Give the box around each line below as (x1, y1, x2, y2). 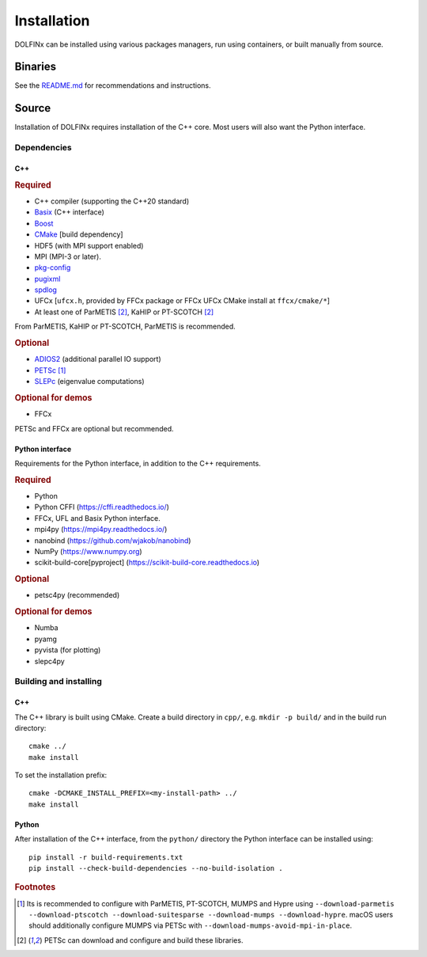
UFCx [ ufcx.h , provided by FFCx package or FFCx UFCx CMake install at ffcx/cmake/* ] (34, 296, 331, 306)
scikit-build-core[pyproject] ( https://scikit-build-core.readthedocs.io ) (34, 558, 260, 568)
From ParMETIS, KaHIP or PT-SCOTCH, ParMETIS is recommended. (14, 321, 236, 332)
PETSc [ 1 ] (34, 365, 66, 375)
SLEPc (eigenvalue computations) (34, 377, 145, 386)
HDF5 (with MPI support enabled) (34, 241, 144, 250)
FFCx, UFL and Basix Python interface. (34, 513, 161, 522)
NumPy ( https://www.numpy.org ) (34, 546, 142, 556)
